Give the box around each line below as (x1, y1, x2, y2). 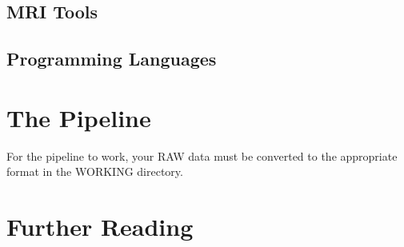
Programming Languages (6, 46, 217, 71)
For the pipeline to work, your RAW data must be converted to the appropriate (6, 147, 398, 164)
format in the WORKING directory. (6, 163, 183, 180)
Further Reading (6, 210, 194, 243)
